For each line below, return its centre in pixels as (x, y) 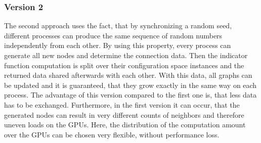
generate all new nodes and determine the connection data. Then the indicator (126, 55)
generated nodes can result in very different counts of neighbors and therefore (124, 114)
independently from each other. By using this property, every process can (118, 45)
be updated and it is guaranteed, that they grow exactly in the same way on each (130, 85)
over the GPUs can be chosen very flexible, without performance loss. (112, 134)
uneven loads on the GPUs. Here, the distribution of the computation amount (125, 125)
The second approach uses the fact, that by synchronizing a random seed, (118, 26)
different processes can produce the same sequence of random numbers (113, 35)
